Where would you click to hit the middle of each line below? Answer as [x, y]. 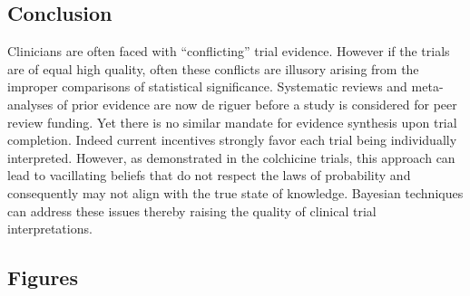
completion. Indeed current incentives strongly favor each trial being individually [232, 140]
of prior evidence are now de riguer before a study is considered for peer [257, 104]
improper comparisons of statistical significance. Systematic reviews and [207, 86]
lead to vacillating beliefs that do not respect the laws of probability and [209, 175]
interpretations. [50, 229]
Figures [43, 277]
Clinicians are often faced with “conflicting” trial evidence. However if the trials [229, 51]
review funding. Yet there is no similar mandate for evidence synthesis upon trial [232, 122]
